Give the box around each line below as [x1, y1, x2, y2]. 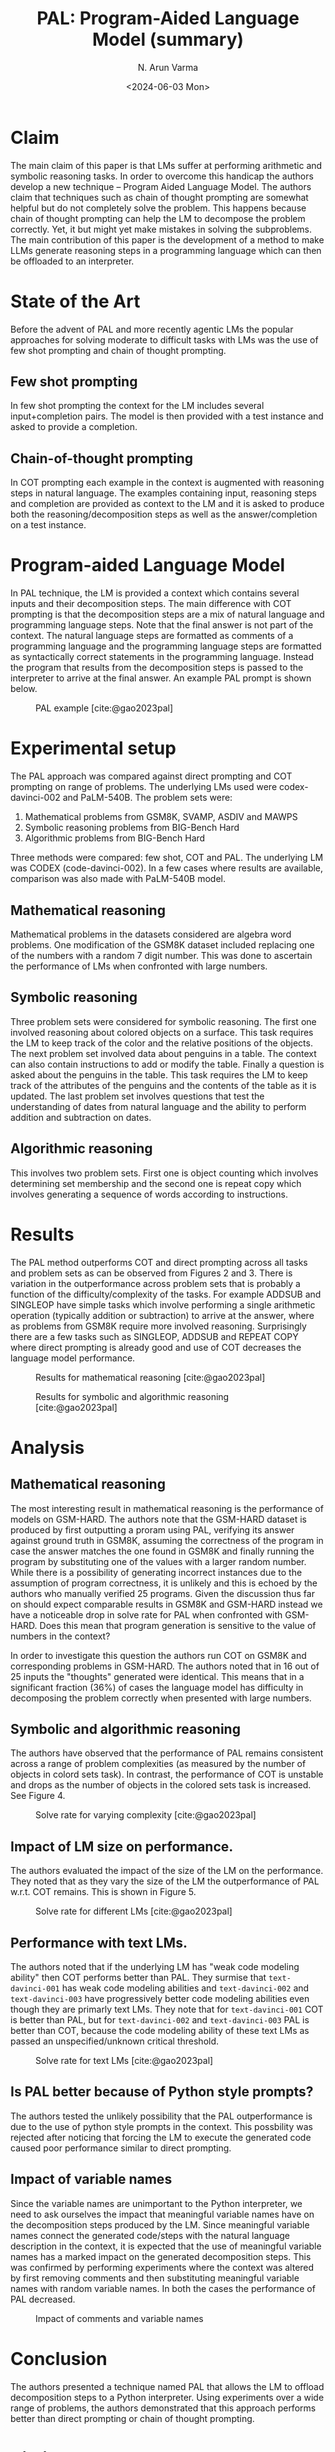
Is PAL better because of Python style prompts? [10, 2083, 314, 2101]
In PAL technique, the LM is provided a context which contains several [10, 587, 300, 599]
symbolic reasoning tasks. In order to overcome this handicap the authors [10, 170, 314, 182]
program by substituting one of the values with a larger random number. [10, 1555, 307, 1567]
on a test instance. [10, 519, 87, 531]
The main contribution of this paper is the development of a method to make [10, 233, 325, 246]
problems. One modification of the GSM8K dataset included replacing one [10, 938, 315, 951]
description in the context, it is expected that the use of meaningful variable [10, 2240, 322, 2252]
